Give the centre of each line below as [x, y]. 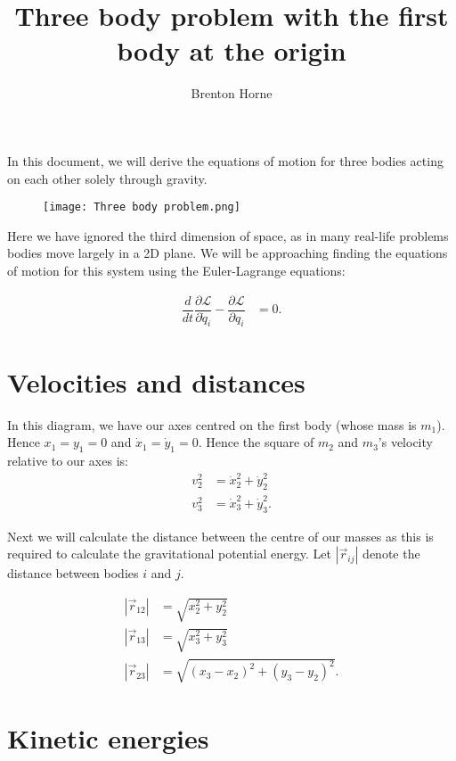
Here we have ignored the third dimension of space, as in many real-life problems [228, 235]
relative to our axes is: [68, 460]
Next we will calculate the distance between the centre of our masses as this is [220, 536]
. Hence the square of [256, 442]
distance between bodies [73, 573]
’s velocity [405, 442]
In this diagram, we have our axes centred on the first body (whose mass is [212, 424]
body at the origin [232, 50]
